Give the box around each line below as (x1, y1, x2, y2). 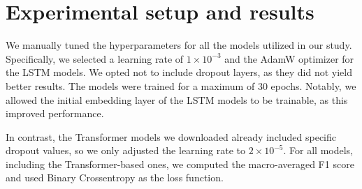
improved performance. (6, 106, 104, 121)
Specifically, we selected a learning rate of (6, 51, 184, 66)
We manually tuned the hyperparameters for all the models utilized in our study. (6, 38, 352, 52)
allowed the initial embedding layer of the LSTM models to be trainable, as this (6, 92, 348, 107)
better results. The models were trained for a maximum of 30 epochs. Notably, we (6, 78, 356, 93)
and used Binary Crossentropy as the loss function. (6, 170, 224, 185)
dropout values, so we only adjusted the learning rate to (6, 143, 245, 158)
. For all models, (283, 143, 353, 158)
